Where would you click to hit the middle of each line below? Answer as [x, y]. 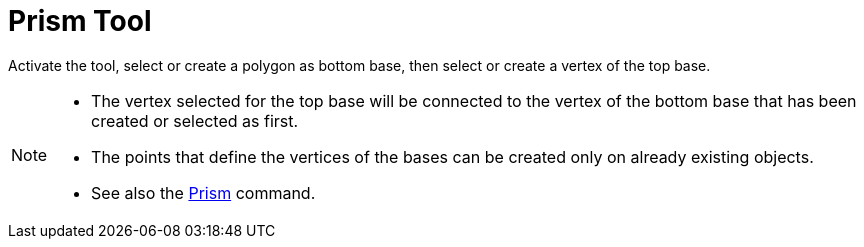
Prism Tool [80, 21]
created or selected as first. [195, 120]
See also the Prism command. [203, 192]
